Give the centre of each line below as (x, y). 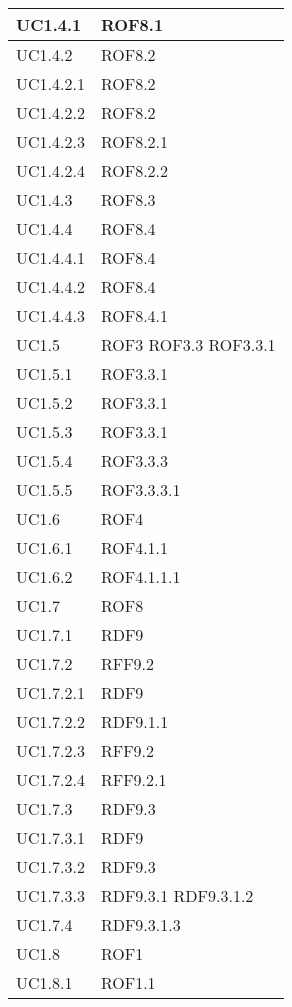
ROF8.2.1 (134, 141)
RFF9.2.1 (133, 779)
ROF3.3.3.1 (140, 489)
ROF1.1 (128, 982)
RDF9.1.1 (134, 721)
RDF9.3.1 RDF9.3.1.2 (177, 895)
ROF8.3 (128, 199)
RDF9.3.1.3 (140, 924)
